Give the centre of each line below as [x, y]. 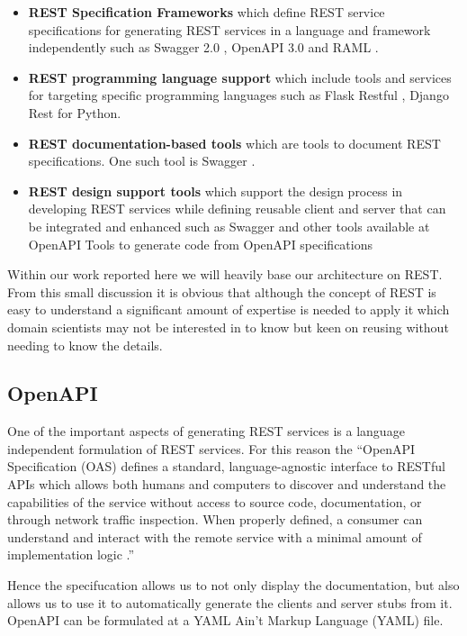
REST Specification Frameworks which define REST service [207, 12]
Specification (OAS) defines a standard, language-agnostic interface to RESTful [226, 466]
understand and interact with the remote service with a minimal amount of [215, 536]
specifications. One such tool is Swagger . [142, 161]
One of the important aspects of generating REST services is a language [206, 431]
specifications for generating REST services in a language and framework [229, 29]
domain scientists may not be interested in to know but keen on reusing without [228, 327]
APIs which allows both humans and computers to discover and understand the [227, 484]
